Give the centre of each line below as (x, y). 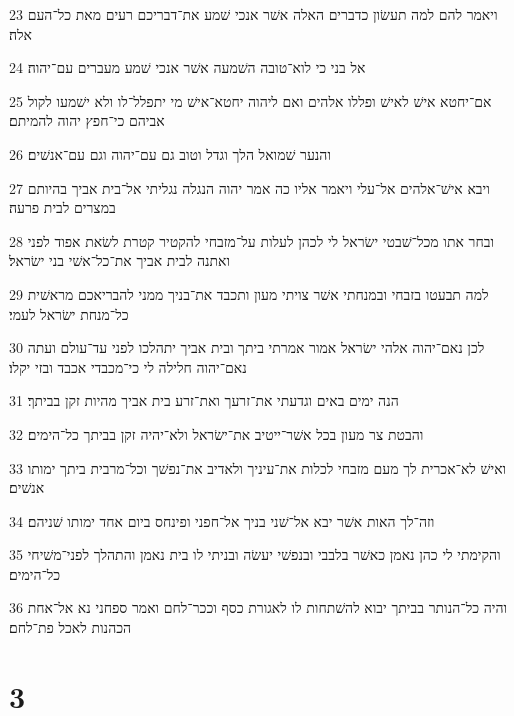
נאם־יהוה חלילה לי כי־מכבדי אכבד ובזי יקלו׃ (128, 366)
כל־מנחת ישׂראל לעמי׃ (69, 313)
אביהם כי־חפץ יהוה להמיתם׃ (87, 120)
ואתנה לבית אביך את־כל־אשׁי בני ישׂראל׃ (120, 260)
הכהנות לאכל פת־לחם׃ (70, 627)
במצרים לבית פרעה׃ (62, 207)
